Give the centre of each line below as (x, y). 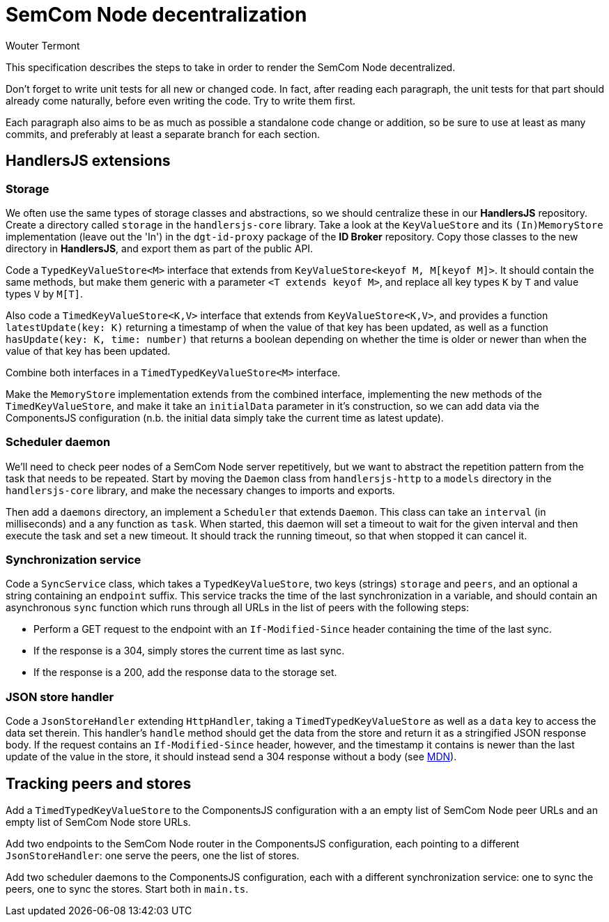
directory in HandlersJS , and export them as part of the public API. (160, 248)
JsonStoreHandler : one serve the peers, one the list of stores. (153, 856)
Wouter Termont (43, 45)
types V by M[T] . (45, 293)
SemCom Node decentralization (156, 15)
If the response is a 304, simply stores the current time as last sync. (189, 651)
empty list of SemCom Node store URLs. (98, 822)
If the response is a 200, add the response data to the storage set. (185, 673)
